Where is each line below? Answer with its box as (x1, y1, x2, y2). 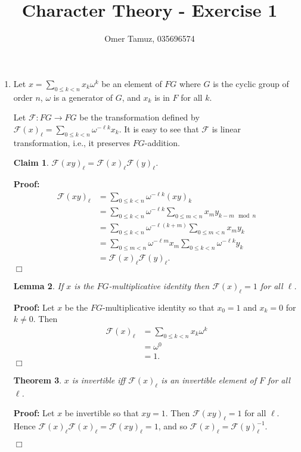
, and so (158, 420, 187, 432)
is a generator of (53, 91, 113, 103)
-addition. (144, 136, 180, 148)
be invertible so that (64, 407, 139, 419)
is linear (212, 122, 241, 135)
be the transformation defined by (79, 111, 200, 123)
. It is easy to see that (119, 122, 199, 135)
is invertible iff (72, 373, 126, 386)
